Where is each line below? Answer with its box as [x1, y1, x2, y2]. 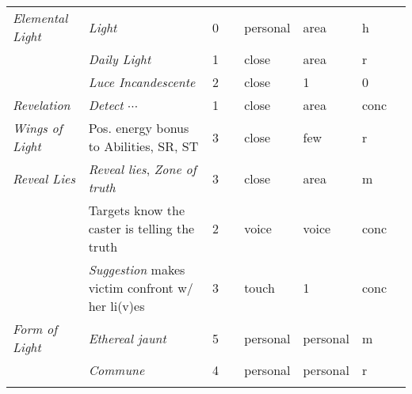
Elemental [13, 9, 68, 27]
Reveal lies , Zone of [88, 160, 196, 178]
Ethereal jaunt [88, 328, 166, 347]
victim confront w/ [88, 278, 193, 297]
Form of [13, 320, 58, 338]
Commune [88, 361, 145, 379]
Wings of [13, 119, 63, 137]
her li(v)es [88, 297, 145, 315]
